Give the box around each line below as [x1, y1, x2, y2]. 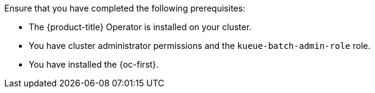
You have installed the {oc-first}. [29, 59, 159, 69]
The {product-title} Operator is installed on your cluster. [29, 22, 252, 32]
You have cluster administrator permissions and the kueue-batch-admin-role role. [29, 40, 371, 51]
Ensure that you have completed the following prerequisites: [4, 3, 246, 13]
